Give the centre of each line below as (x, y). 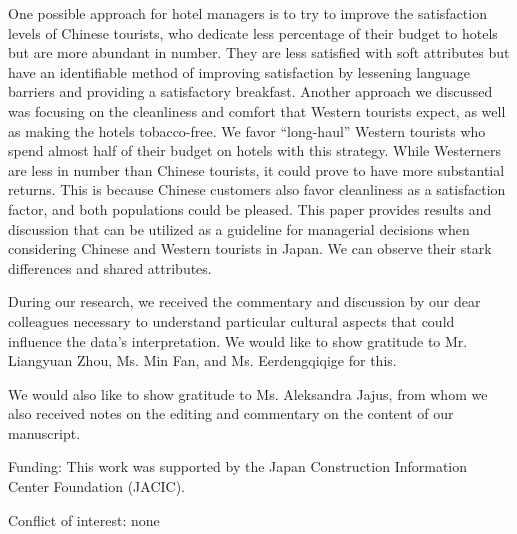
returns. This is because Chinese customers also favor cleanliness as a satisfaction (257, 189)
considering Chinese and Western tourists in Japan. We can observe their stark (250, 248)
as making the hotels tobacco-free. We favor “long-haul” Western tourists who (247, 130)
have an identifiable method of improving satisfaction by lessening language (239, 71)
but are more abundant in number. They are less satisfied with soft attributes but (259, 52)
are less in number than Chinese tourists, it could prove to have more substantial (256, 169)
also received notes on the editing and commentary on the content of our (231, 413)
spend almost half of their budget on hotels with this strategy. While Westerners (255, 150)
